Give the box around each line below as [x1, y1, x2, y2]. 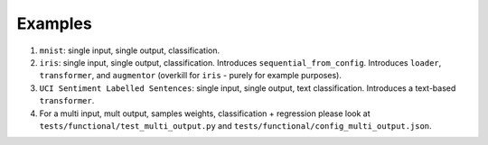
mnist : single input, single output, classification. [39, 45, 221, 56]
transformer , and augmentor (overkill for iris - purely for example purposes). [39, 70, 343, 81]
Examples [16, 14, 92, 33]
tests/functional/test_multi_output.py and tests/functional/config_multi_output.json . [39, 120, 433, 131]
